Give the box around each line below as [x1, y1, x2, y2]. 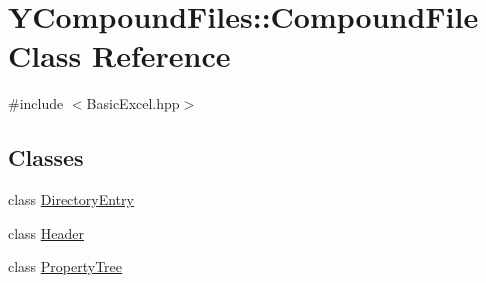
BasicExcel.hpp [86, 93, 180, 114]
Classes [8, 142, 84, 173]
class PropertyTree [8, 256, 123, 277]
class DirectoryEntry [8, 189, 134, 210]
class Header [8, 222, 85, 243]
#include [8, 93, 64, 114]
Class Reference [8, 35, 231, 76]
